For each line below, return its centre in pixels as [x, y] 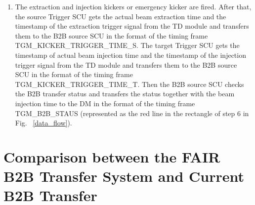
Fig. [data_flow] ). [43, 123]
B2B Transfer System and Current [124, 176]
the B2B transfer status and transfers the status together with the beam [125, 94]
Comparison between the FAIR [112, 156]
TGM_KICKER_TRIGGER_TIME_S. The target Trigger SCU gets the [127, 45]
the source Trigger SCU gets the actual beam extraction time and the [121, 16]
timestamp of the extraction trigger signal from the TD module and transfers [132, 26]
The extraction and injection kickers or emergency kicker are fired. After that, [133, 6]
